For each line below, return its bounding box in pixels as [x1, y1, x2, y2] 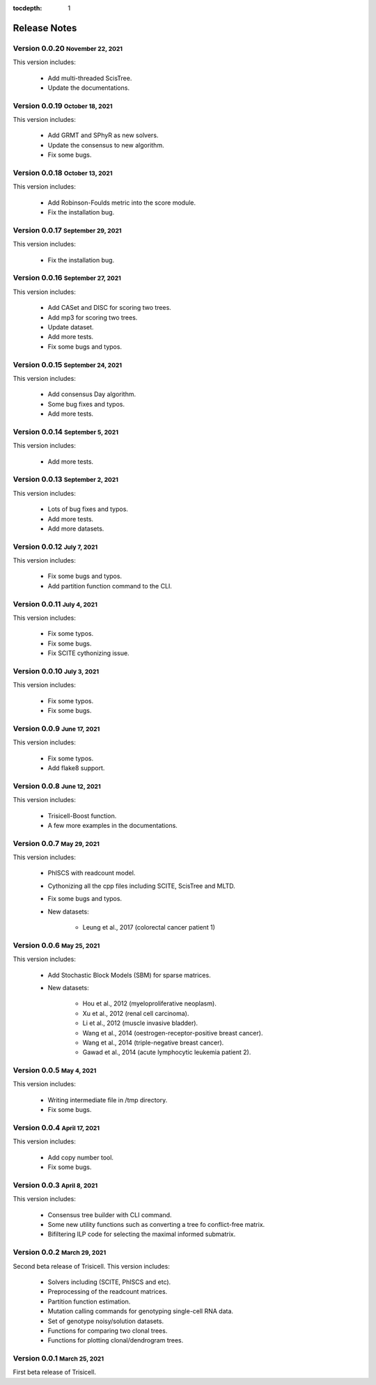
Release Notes [13, 22, 77, 34]
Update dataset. [47, 323, 94, 331]
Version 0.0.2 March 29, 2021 [13, 1247, 107, 1257]
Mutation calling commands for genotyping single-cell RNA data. [47, 1307, 233, 1315]
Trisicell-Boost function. [47, 811, 117, 820]
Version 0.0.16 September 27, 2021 [13, 273, 121, 283]
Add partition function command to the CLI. [47, 581, 172, 590]
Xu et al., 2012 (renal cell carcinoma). [82, 1009, 189, 1017]
